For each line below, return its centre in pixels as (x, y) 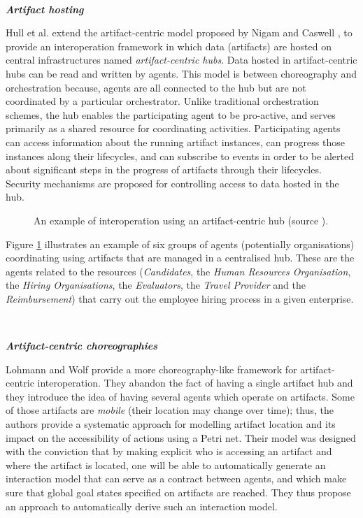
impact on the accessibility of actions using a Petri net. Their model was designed (181, 437)
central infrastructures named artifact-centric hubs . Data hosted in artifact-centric (181, 60)
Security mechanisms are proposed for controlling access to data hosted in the (172, 183)
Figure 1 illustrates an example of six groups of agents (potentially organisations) (180, 244)
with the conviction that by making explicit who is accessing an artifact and (169, 451)
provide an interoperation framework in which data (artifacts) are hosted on (169, 46)
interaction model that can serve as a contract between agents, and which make (176, 479)
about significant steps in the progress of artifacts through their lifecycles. (164, 170)
